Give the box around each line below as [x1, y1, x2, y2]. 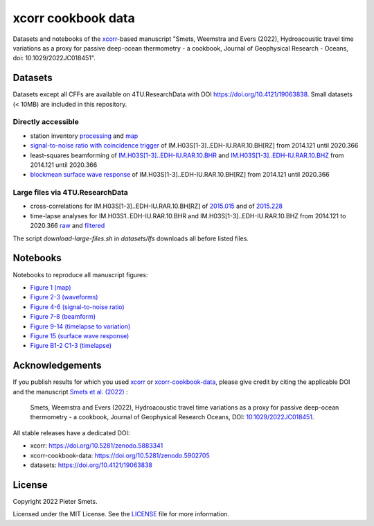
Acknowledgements [12, 360, 102, 371]
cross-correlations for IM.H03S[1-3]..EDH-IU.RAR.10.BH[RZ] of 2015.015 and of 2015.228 [30, 202, 283, 211]
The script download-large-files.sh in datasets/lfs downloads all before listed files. [12, 234, 249, 243]
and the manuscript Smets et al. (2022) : [12, 387, 128, 396]
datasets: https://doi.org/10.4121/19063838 [30, 461, 152, 469]
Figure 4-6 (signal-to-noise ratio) [30, 302, 125, 311]
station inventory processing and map [30, 132, 139, 140]
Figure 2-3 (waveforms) [30, 293, 98, 301]
